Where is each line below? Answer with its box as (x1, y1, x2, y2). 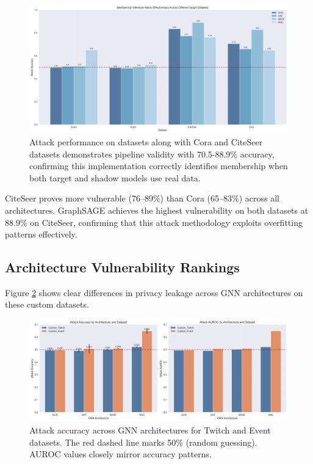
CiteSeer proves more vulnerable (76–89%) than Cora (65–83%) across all (5, 192, 279, 205)
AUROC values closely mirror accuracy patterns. (29, 448, 212, 460)
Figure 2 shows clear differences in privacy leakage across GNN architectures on (5, 286, 303, 299)
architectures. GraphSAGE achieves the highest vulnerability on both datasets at (5, 203, 309, 216)
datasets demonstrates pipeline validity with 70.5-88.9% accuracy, (29, 147, 275, 160)
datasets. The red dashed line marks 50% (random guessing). (29, 435, 257, 448)
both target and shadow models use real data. (29, 171, 201, 184)
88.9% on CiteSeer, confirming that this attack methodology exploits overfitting (5, 216, 303, 228)
